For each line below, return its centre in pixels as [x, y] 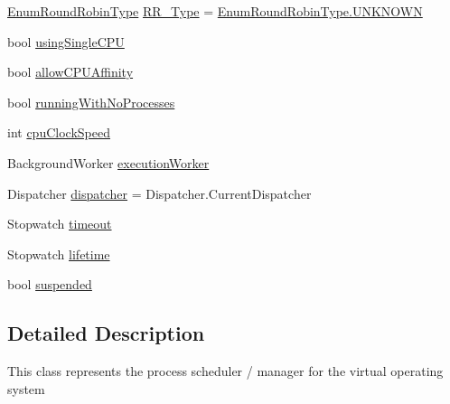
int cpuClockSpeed [59, 132]
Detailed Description [106, 333]
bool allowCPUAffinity [70, 72]
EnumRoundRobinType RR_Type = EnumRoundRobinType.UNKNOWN [215, 11]
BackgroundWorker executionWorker [108, 162]
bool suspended [50, 284]
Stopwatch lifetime [59, 254]
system [26, 388]
